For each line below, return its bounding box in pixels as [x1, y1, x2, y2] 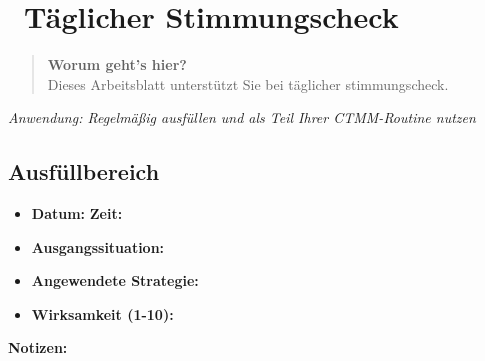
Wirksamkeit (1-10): [31, 303, 174, 324]
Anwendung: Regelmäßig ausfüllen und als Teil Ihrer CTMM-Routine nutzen [8, 107, 476, 128]
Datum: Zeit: [31, 203, 123, 224]
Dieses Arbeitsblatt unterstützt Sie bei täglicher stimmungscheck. [47, 73, 449, 94]
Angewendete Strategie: [31, 270, 199, 291]
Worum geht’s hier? [47, 54, 187, 75]
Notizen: [8, 337, 68, 358]
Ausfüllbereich [8, 156, 160, 187]
